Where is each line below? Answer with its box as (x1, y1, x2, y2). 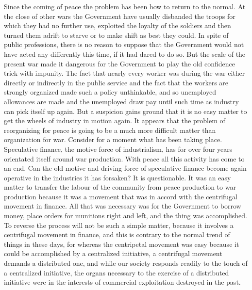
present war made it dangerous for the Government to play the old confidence (4, 58, 235, 68)
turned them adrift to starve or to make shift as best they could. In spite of (4, 30, 229, 40)
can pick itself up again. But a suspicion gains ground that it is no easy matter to (4, 106, 247, 116)
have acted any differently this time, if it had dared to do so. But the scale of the (4, 48, 246, 59)
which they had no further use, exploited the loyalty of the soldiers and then (4, 20, 231, 31)
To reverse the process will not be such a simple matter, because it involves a (4, 220, 234, 230)
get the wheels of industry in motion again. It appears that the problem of (4, 115, 225, 126)
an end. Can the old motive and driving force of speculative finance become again (4, 163, 247, 173)
